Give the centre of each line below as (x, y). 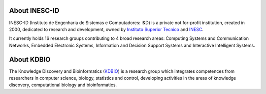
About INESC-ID (34, 11)
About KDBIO (30, 59)
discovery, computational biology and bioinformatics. (63, 85)
